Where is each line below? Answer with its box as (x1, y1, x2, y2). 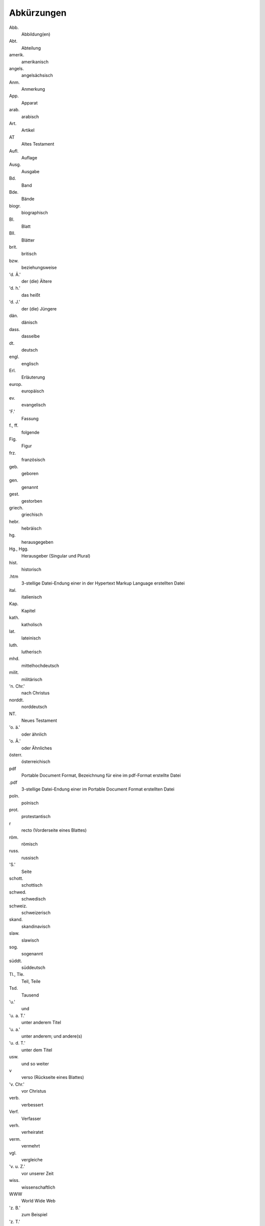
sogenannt (21, 951, 43, 957)
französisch (21, 457, 45, 463)
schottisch (21, 882, 43, 888)
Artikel (21, 128, 35, 133)
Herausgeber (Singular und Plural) (21, 553, 91, 559)
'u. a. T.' (9, 1013, 26, 1019)
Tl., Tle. (9, 971, 25, 977)
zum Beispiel (21, 1212, 48, 1218)
